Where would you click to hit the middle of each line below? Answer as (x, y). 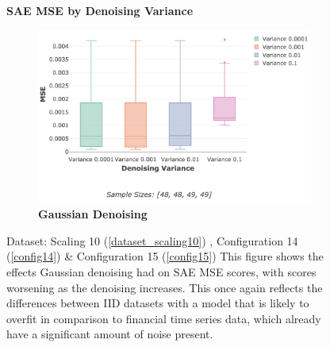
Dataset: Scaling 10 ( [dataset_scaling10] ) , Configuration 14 (152, 240)
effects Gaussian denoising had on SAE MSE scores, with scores (161, 271)
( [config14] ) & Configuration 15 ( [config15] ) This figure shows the (165, 256)
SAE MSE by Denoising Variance (100, 10)
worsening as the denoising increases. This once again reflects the (165, 287)
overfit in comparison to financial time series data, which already (164, 318)
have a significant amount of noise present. (110, 334)
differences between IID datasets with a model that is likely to (158, 303)
